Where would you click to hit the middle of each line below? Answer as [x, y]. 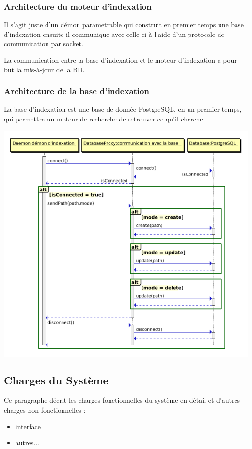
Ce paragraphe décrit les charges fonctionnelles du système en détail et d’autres [122, 400]
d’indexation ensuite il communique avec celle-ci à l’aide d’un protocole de [114, 34]
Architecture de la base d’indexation [77, 91]
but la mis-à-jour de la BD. [44, 69]
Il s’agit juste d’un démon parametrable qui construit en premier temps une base [124, 25]
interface [28, 426]
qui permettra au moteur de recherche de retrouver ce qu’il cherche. [104, 119]
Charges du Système [56, 380]
